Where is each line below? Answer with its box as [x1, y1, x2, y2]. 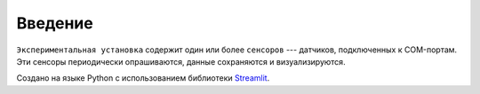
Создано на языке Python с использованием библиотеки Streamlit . [16, 73, 270, 83]
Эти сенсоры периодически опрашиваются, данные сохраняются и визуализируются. [16, 56, 346, 67]
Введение [16, 13, 93, 33]
